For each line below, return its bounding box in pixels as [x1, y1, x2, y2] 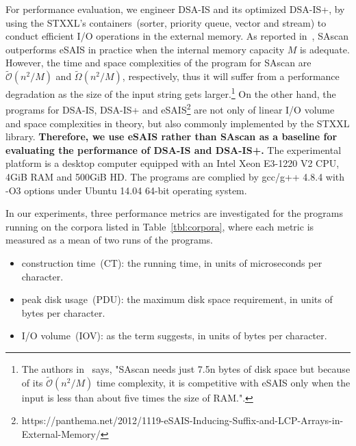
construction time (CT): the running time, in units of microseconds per [21, 256, 322, 270]
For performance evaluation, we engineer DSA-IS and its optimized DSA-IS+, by [5, 2, 345, 16]
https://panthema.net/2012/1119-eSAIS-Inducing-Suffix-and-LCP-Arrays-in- [21, 413, 344, 428]
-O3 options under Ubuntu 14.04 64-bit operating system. [5, 183, 247, 197]
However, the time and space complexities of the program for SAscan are [5, 55, 311, 70]
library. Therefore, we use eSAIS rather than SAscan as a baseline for [5, 129, 338, 144]
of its [21, 375, 43, 389]
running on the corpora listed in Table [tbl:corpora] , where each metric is [5, 219, 314, 233]
